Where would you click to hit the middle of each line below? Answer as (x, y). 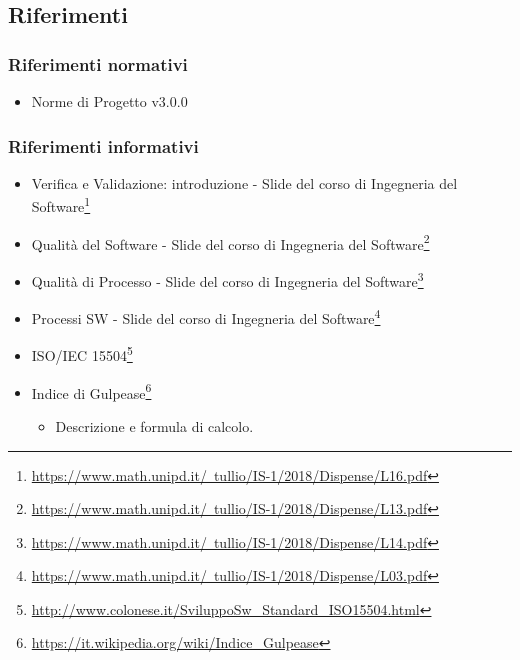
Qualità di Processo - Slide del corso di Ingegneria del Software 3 (227, 279)
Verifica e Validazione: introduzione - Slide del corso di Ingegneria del (244, 182)
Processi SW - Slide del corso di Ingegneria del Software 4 (206, 316)
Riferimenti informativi (103, 145)
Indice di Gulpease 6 (91, 391)
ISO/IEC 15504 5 (82, 354)
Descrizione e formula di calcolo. (154, 425)
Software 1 (61, 205)
